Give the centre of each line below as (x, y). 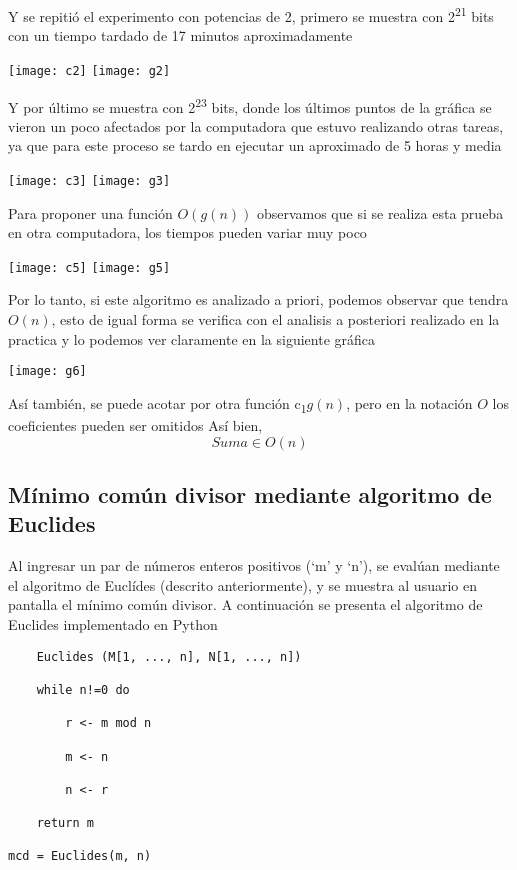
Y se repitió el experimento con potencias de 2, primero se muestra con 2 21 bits (251, 14)
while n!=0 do (83, 689)
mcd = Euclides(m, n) (80, 856)
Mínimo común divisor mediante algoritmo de (250, 493)
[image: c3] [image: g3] (89, 180)
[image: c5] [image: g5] (89, 267)
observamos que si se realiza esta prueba (380, 212)
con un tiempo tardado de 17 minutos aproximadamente (180, 35)
